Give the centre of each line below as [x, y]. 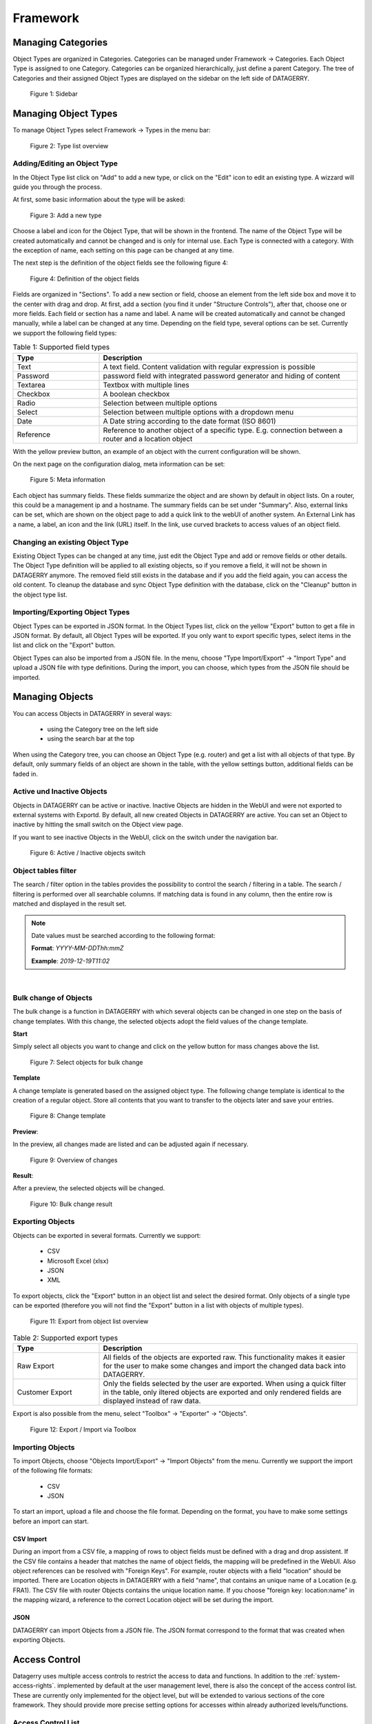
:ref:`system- [322, 1676]
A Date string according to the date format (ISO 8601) [189, 421]
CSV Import [30, 1538]
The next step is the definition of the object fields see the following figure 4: [121, 263]
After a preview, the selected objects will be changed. [89, 1188]
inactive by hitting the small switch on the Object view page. [98, 825]
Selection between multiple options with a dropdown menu [198, 412]
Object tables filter [45, 870]
